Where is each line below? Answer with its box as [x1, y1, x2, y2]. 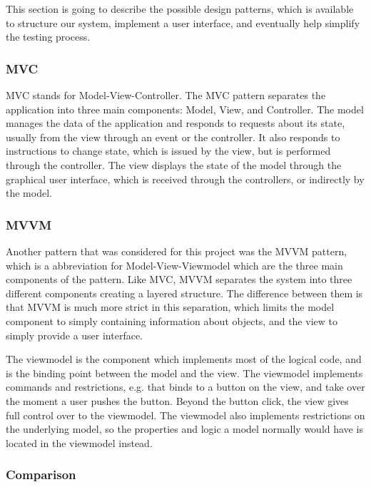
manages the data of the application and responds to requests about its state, [6, 116, 345, 130]
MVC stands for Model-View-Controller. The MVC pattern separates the [6, 88, 326, 102]
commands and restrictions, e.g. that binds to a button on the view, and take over [6, 379, 365, 394]
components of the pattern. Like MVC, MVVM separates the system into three [6, 272, 352, 287]
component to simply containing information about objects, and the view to [6, 313, 337, 328]
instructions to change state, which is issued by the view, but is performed [6, 143, 331, 158]
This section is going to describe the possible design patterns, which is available [6, 1, 354, 16]
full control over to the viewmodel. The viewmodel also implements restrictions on [6, 407, 365, 422]
